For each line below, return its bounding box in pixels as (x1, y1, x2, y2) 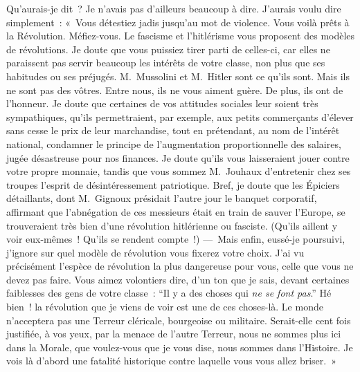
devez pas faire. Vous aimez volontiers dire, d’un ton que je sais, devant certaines (6, 272, 350, 286)
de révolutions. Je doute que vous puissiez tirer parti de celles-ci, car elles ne (6, 41, 330, 56)
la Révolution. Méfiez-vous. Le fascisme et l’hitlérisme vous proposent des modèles (6, 28, 355, 43)
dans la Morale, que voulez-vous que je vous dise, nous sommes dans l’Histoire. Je (6, 340, 353, 354)
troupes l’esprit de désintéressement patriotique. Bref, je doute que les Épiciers (6, 177, 340, 192)
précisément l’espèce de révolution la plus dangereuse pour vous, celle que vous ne (6, 259, 354, 273)
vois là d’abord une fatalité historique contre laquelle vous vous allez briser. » (6, 353, 336, 368)
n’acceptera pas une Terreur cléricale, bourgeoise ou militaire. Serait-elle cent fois (6, 313, 351, 327)
